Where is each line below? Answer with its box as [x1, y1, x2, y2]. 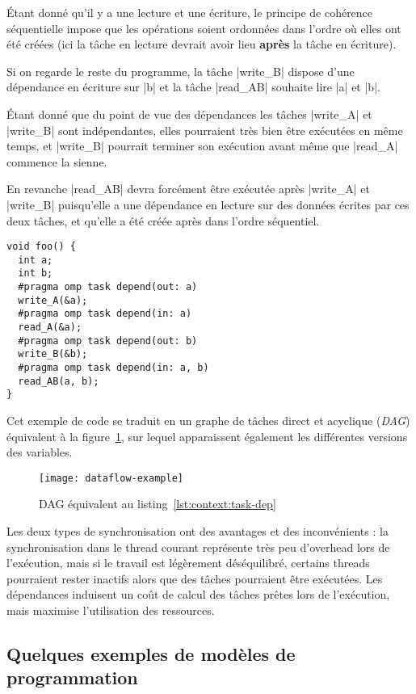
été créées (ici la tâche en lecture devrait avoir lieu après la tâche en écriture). [6, 36, 397, 53]
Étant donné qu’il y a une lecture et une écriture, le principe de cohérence [6, 4, 373, 20]
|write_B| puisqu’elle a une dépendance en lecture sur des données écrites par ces [6, 196, 410, 212]
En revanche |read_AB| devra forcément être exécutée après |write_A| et [6, 180, 370, 197]
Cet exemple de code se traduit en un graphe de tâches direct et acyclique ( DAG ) [6, 412, 410, 428]
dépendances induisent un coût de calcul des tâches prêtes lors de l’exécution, [6, 586, 390, 603]
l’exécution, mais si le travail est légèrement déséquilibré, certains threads [6, 554, 370, 571]
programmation [6, 665, 138, 690]
